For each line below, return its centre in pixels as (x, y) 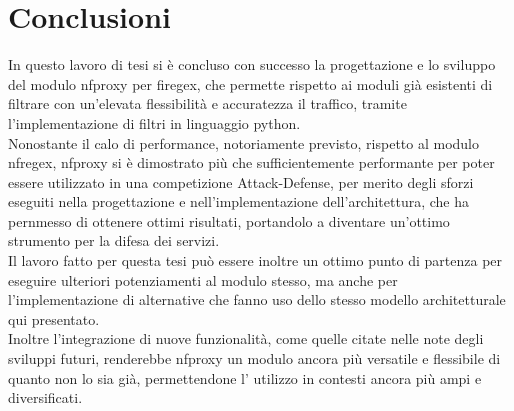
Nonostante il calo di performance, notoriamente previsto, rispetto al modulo (244, 142)
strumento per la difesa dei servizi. (114, 240)
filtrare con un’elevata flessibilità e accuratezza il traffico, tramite (207, 103)
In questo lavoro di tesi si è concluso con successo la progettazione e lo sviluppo (252, 64)
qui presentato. (54, 318)
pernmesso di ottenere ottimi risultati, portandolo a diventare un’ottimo (229, 220)
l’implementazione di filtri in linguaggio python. (154, 122)
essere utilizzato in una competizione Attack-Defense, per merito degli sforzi (241, 181)
